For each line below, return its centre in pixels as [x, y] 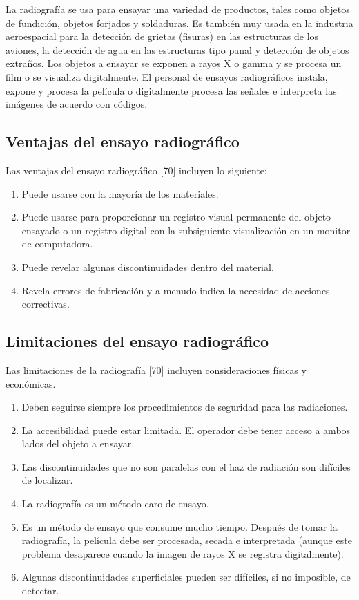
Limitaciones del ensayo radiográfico [137, 341]
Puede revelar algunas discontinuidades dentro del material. [148, 266]
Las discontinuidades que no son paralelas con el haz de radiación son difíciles [186, 466]
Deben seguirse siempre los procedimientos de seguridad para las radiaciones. [185, 407]
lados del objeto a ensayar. [78, 443]
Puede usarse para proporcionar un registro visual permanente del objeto [176, 217]
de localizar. [47, 480]
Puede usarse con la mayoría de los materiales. [120, 193]
